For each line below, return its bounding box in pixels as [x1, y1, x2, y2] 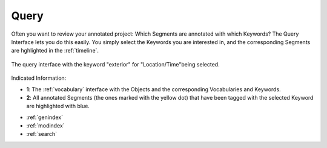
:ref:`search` [26, 130, 58, 138]
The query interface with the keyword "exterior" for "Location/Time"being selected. [11, 60, 220, 68]
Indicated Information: [11, 74, 67, 82]
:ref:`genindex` [26, 114, 64, 121]
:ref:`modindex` [26, 122, 65, 129]
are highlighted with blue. [26, 103, 90, 110]
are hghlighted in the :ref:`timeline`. [11, 47, 99, 54]
